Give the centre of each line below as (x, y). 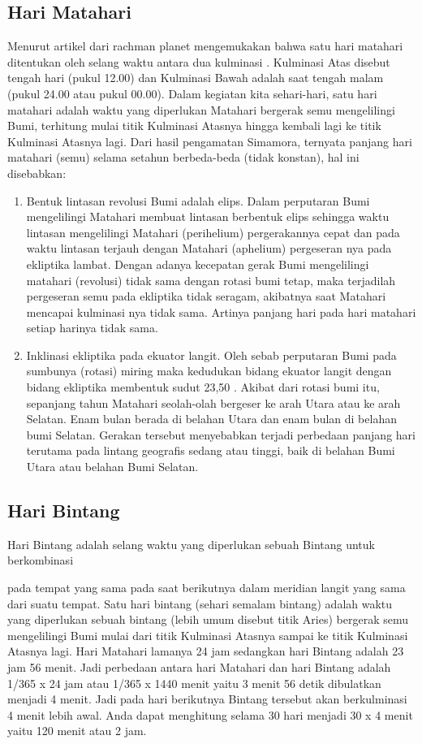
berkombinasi (41, 560)
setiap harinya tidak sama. (92, 328)
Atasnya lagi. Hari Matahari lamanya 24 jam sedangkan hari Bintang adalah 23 (206, 651)
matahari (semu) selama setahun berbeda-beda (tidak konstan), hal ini (183, 157)
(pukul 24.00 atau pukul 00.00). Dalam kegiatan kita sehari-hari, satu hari (192, 93)
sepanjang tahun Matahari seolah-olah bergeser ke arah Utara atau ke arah (213, 402)
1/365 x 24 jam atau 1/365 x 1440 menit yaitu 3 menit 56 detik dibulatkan (194, 683)
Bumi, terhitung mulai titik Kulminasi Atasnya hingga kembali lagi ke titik (194, 125)
